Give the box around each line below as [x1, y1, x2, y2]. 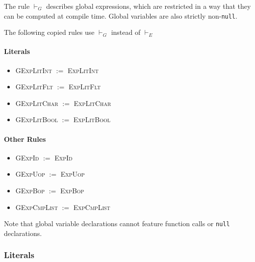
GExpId [15, 152, 39, 162]
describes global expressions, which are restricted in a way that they [46, 1, 251, 11]
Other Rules [4, 133, 46, 144]
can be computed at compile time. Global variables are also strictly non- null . [4, 10, 237, 21]
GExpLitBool [15, 114, 58, 125]
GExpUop [15, 169, 45, 179]
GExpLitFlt [15, 81, 53, 92]
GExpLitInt [15, 65, 52, 75]
